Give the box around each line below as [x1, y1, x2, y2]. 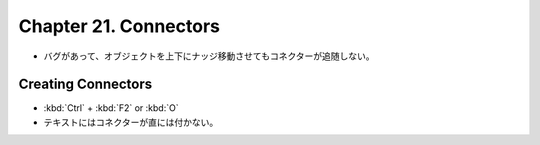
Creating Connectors [18, 76, 153, 93]
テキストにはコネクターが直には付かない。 [43, 116, 219, 128]
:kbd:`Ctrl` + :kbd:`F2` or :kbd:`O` [43, 102, 179, 114]
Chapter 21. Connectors [18, 15, 220, 37]
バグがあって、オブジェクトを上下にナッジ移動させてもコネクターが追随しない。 [43, 50, 375, 62]
